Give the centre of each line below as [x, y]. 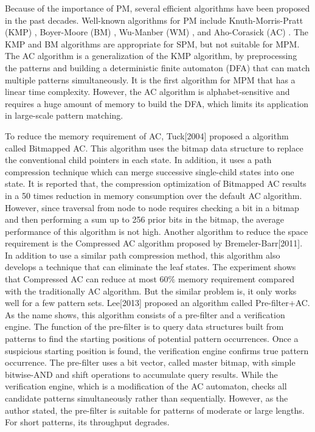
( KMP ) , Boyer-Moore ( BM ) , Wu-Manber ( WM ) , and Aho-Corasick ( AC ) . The [157, 32]
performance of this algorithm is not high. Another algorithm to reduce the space [157, 231]
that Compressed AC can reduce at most [81, 279]
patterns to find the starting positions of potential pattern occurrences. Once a [152, 339]
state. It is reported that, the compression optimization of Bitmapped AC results [156, 183]
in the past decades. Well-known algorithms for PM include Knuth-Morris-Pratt [154, 20]
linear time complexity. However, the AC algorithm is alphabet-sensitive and [147, 92]
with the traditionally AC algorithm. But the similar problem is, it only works [151, 291]
